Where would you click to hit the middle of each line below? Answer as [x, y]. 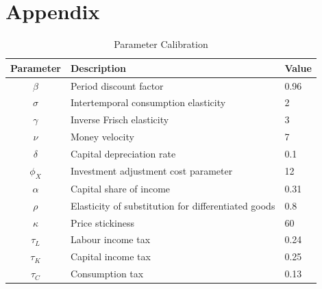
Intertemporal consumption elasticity [148, 102]
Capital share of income [120, 188]
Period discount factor [117, 85]
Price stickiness [102, 222]
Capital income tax [110, 256]
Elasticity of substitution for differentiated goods [173, 205]
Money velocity [102, 137]
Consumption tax [107, 274]
